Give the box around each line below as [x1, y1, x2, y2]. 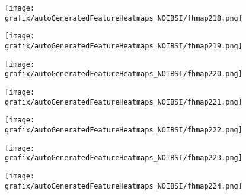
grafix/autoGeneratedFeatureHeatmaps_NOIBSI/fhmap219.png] [5, 41, 242, 50]
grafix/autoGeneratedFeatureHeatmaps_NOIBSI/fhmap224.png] [5, 181, 242, 190]
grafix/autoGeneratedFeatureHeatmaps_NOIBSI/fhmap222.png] [5, 125, 242, 134]
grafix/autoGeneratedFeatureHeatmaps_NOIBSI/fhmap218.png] [5, 14, 242, 22]
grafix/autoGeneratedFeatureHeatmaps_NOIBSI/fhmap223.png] [5, 154, 242, 162]
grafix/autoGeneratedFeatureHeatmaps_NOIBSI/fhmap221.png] [5, 97, 242, 106]
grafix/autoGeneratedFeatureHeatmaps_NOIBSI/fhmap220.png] [5, 70, 242, 79]
